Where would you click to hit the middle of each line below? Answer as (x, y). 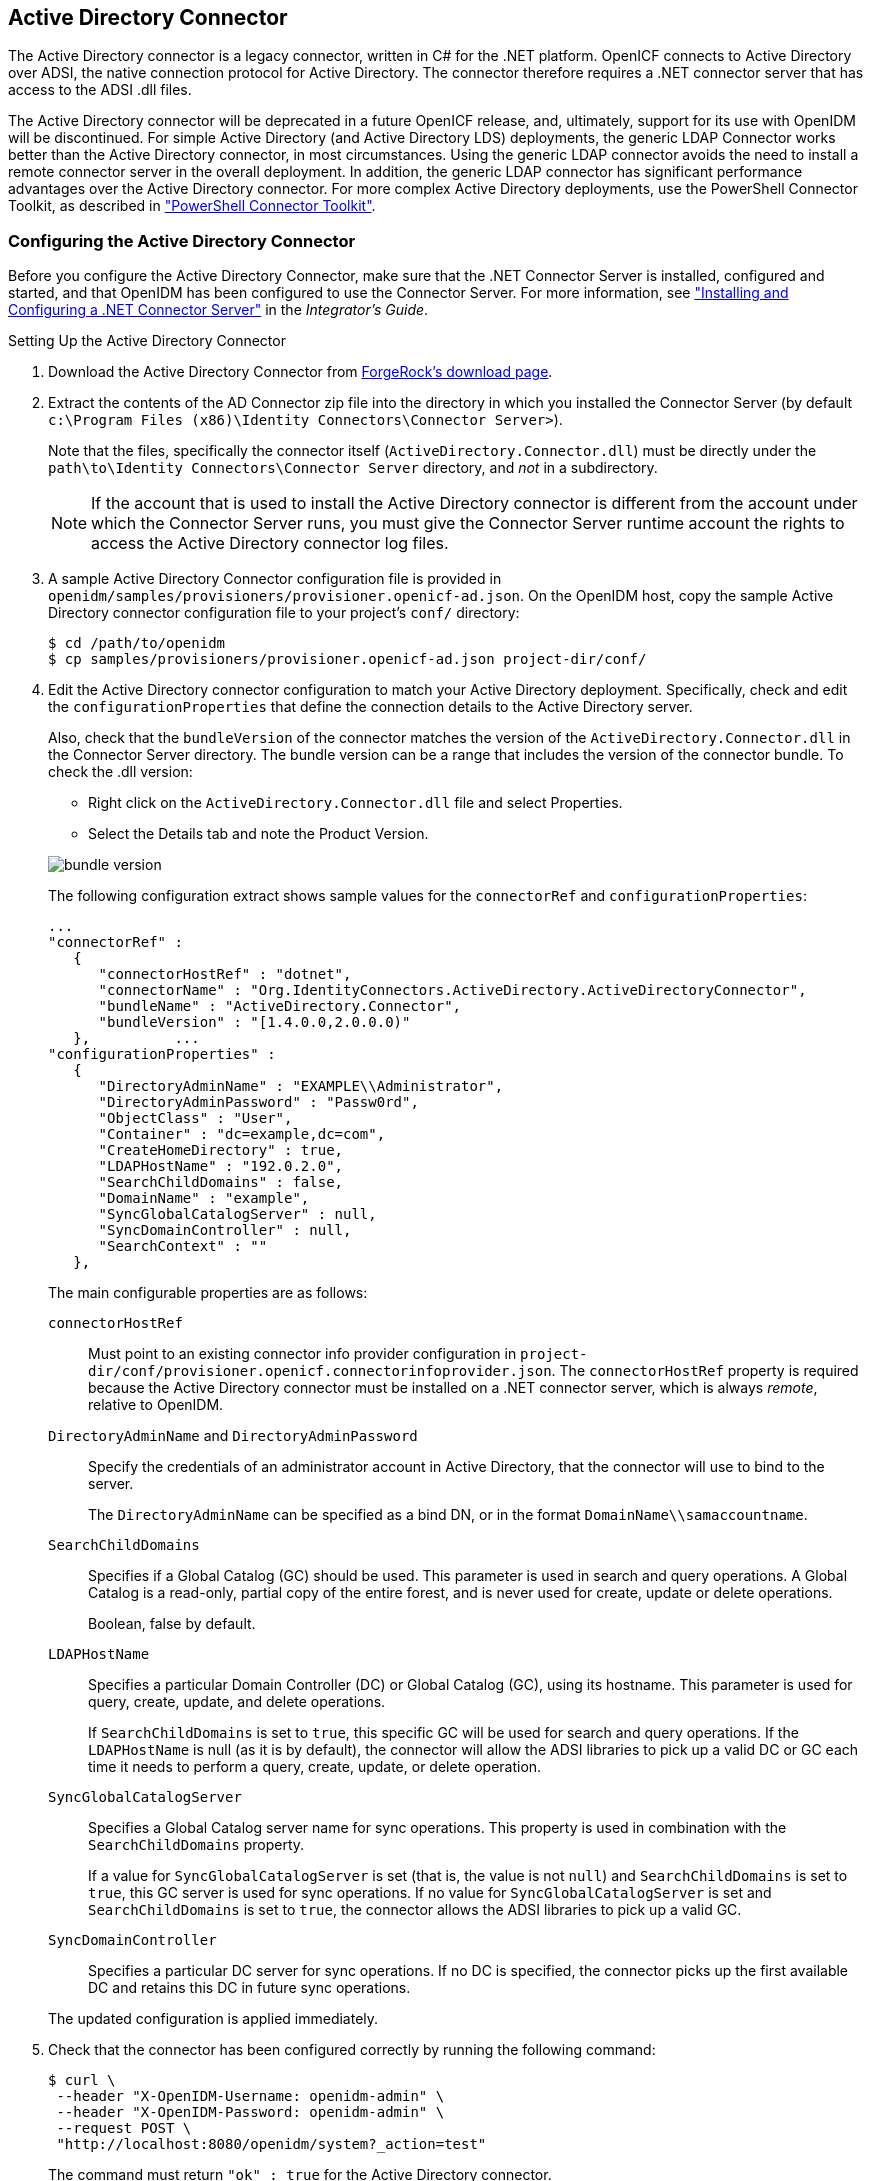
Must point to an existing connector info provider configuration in (302, 1354)
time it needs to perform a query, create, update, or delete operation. (315, 1767)
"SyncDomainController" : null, (225, 1230)
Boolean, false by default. (172, 1624)
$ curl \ (82, 2080)
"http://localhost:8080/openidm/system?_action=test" (271, 2144)
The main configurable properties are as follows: (208, 1293)
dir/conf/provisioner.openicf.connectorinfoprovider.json (320, 1371)
